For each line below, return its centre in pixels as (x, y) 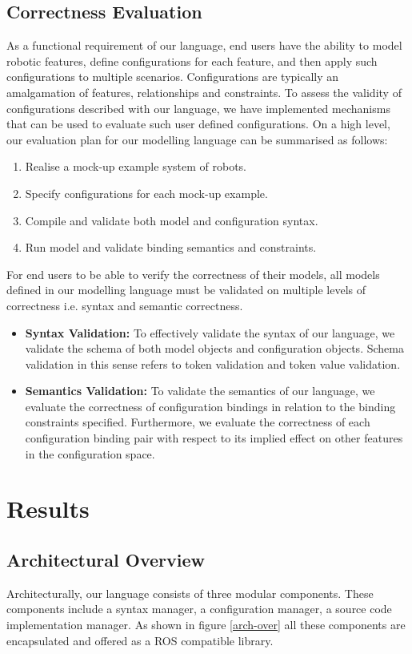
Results (48, 509)
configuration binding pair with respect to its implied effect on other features (214, 438)
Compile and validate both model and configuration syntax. (172, 220)
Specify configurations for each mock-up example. (146, 193)
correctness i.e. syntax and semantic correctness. (125, 305)
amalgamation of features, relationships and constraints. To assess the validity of (204, 92)
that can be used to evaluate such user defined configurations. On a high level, (198, 124)
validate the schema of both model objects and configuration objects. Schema (214, 348)
